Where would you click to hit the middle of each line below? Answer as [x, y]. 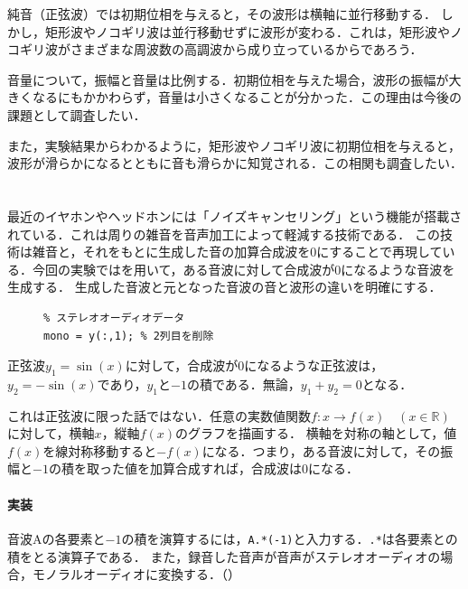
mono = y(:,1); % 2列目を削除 [129, 336]
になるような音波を [398, 269]
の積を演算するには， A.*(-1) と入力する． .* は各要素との [290, 538]
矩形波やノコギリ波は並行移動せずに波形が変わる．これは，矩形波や [247, 31]
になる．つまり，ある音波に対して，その [321, 450]
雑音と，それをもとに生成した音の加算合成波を [171, 252]
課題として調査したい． [77, 114]
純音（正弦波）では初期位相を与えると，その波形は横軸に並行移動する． [222, 14]
